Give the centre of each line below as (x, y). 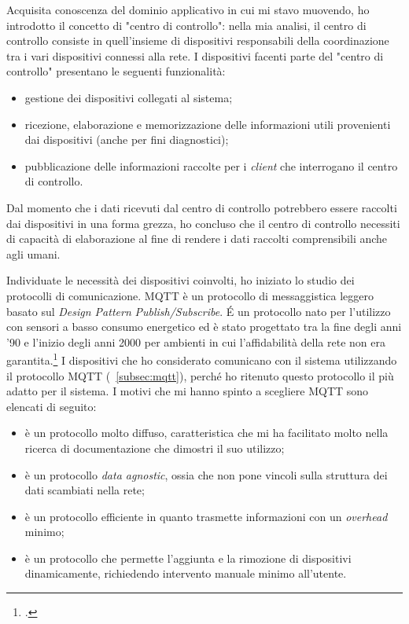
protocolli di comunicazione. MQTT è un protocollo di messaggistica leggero (190, 295)
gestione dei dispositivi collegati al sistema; (129, 97)
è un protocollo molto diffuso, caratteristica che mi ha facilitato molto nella (206, 433)
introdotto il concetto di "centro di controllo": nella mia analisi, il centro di (186, 25)
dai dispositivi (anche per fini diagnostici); (127, 139)
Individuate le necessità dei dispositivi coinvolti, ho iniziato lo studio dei (181, 280)
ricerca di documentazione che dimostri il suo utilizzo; (155, 448)
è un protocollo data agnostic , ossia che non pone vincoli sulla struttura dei (206, 474)
